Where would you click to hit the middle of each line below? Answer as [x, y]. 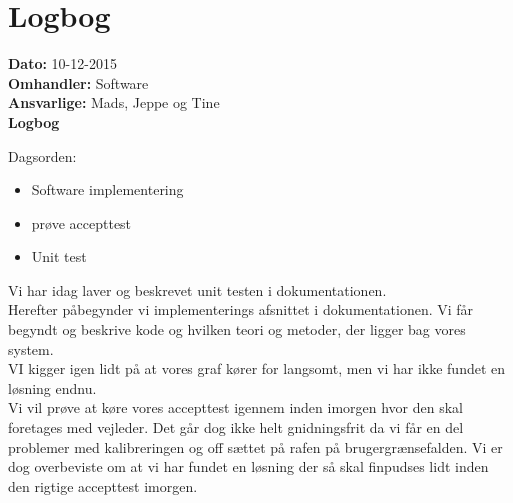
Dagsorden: [42, 155]
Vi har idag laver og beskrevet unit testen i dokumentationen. [197, 289]
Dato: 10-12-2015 [62, 63]
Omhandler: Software [78, 82]
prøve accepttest [81, 222]
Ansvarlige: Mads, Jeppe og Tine [114, 102]
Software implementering [107, 189]
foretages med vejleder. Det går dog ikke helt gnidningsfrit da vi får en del [236, 427]
